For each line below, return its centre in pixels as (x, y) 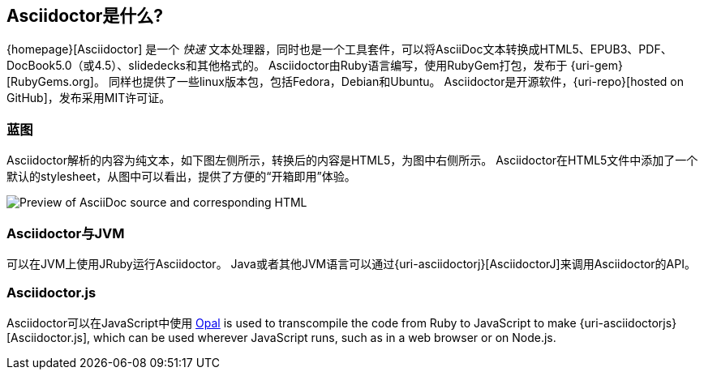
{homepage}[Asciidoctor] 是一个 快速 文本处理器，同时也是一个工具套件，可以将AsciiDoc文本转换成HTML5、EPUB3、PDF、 (339, 49)
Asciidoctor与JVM (66, 233)
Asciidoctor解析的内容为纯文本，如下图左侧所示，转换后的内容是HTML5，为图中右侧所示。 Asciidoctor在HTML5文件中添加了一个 (352, 160)
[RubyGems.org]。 (56, 82)
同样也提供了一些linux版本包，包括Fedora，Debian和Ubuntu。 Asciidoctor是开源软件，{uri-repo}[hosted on (396, 82)
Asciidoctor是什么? (85, 16)
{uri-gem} (597, 66)
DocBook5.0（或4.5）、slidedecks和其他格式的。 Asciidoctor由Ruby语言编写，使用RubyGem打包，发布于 (287, 66)
